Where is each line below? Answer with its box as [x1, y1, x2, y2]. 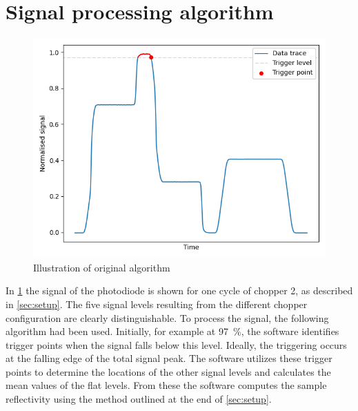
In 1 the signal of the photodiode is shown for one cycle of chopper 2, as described [6, 283, 353, 298]
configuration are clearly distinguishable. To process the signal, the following [6, 310, 329, 325]
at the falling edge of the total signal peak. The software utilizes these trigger [6, 351, 332, 365]
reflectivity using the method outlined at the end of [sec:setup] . [6, 392, 272, 406]
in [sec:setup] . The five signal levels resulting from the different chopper [6, 296, 308, 311]
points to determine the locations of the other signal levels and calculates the [6, 364, 331, 379]
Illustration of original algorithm [33, 260, 170, 274]
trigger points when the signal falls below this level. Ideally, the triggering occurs [6, 337, 347, 352]
